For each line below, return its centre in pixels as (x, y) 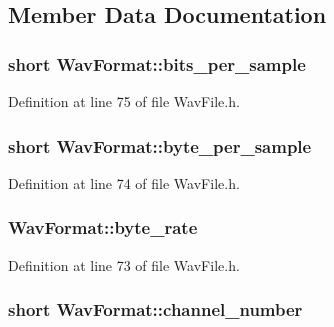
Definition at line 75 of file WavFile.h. (124, 101)
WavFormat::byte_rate (103, 227)
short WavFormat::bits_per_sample (157, 63)
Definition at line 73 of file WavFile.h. (124, 264)
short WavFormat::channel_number (155, 309)
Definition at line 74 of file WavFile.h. (124, 182)
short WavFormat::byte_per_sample (160, 145)
